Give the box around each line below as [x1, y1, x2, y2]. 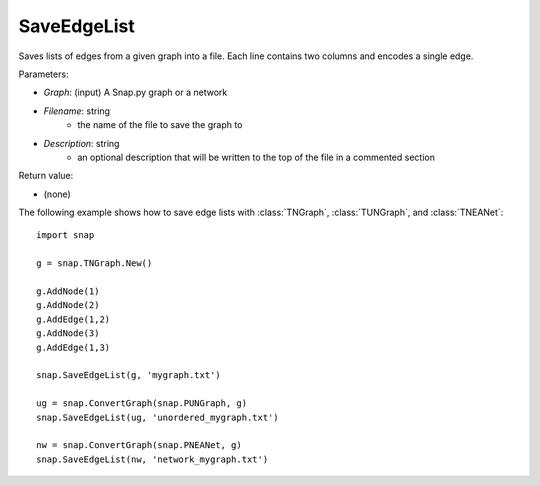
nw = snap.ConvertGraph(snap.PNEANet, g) [36, 440, 242, 451]
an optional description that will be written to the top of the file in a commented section [77, 151, 435, 163]
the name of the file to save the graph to [77, 119, 243, 131]
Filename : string [43, 105, 110, 117]
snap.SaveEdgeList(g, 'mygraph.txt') [36, 370, 222, 381]
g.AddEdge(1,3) [36, 341, 111, 353]
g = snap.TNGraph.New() [36, 258, 153, 269]
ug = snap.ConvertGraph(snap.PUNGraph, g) [36, 398, 248, 409]
